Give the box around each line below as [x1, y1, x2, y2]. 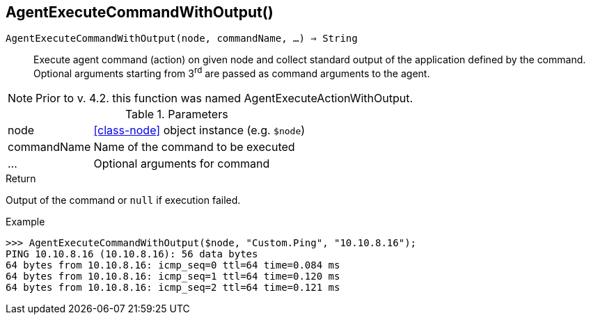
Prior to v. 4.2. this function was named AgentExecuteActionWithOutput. [36, 91, 413, 106]
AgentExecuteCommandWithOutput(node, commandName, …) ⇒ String [6, 33, 358, 45]
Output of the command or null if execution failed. [6, 194, 241, 207]
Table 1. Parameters [125, 107, 228, 122]
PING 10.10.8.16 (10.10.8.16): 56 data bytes [6, 248, 258, 260]
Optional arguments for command [93, 157, 270, 171]
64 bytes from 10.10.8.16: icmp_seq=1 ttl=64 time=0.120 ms [6, 271, 340, 282]
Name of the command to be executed [93, 140, 295, 154]
